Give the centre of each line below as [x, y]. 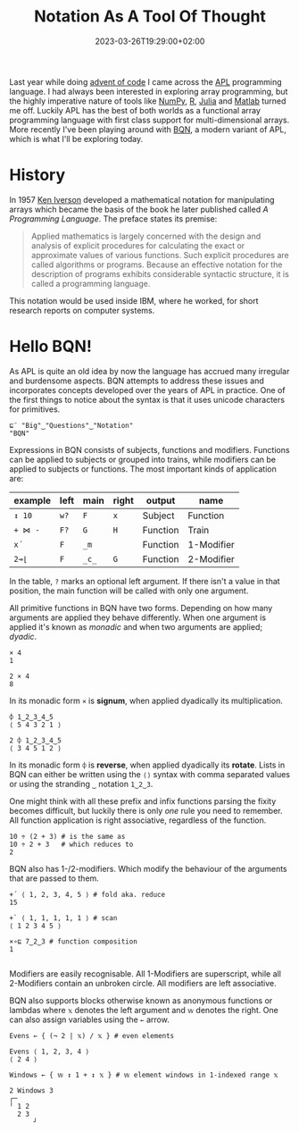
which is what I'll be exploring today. [76, 138]
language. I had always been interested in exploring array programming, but [149, 91]
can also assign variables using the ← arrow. [89, 1019]
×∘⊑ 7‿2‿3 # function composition [74, 941]
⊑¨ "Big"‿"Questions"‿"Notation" [71, 425]
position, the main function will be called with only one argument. [129, 591]
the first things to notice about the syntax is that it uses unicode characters [147, 399]
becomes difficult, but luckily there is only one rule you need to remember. [146, 810]
